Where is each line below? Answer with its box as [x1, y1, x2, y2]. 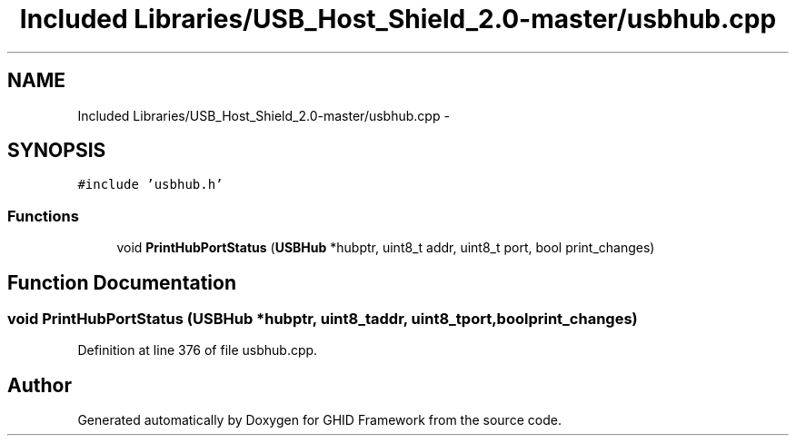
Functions [7, 206, 79, 225]
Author [7, 373, 72, 397]
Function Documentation [7, 271, 236, 294]
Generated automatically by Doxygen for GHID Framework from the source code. [77, 412, 562, 428]
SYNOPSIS [7, 139, 106, 162]
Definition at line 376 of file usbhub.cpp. [77, 342, 318, 359]
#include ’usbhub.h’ [77, 177, 224, 192]
